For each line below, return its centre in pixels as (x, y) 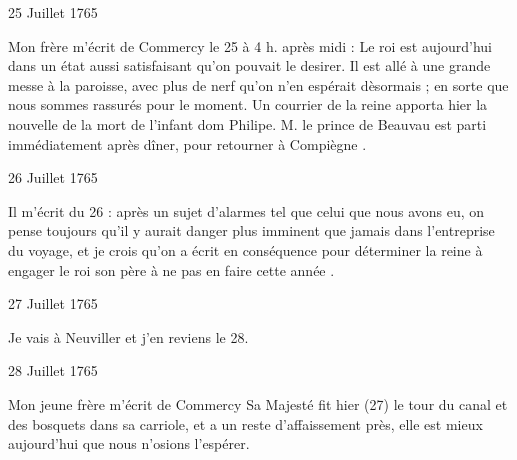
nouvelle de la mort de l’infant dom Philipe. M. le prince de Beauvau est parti (247, 123)
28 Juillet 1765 (53, 370)
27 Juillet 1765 (53, 303)
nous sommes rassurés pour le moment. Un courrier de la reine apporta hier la (248, 104)
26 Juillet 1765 (53, 177)
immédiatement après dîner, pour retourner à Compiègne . (187, 143)
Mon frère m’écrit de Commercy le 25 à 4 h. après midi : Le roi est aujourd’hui (250, 45)
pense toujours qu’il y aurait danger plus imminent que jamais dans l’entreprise (251, 230)
